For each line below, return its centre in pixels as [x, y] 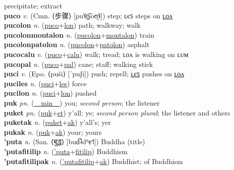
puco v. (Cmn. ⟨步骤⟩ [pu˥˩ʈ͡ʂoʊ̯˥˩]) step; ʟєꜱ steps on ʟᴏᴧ [88, 15]
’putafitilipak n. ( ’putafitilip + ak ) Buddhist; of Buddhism [93, 161]
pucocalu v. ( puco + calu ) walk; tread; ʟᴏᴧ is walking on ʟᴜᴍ [96, 54]
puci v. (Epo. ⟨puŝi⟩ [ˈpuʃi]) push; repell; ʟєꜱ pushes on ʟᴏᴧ [94, 74]
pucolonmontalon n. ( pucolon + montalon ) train [79, 34]
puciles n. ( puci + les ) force [45, 83]
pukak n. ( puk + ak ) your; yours [53, 132]
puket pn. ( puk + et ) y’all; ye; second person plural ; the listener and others [117, 112]
